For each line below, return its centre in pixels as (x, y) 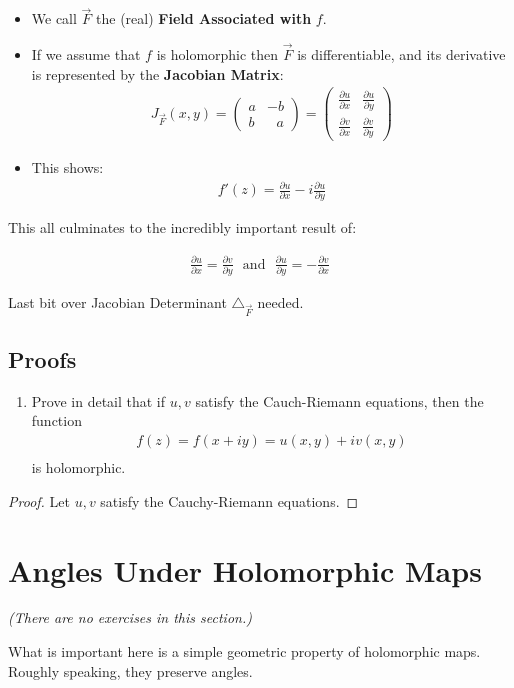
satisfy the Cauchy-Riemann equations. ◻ (229, 500)
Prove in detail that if (98, 400)
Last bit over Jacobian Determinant (117, 301)
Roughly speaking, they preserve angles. (130, 670)
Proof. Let (39, 500)
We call (54, 18)
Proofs (42, 359)
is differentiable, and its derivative (401, 54)
